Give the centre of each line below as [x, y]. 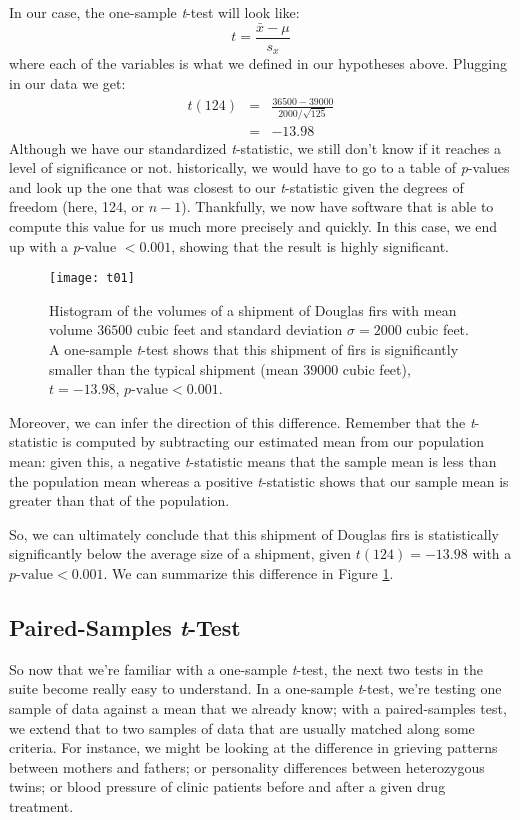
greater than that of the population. [119, 500]
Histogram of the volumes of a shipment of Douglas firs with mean [253, 309]
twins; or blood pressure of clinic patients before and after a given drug [227, 786]
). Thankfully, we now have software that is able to [337, 206]
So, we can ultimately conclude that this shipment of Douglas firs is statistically [254, 533]
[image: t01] [92, 278]
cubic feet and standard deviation [239, 329]
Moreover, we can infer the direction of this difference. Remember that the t [242, 421]
